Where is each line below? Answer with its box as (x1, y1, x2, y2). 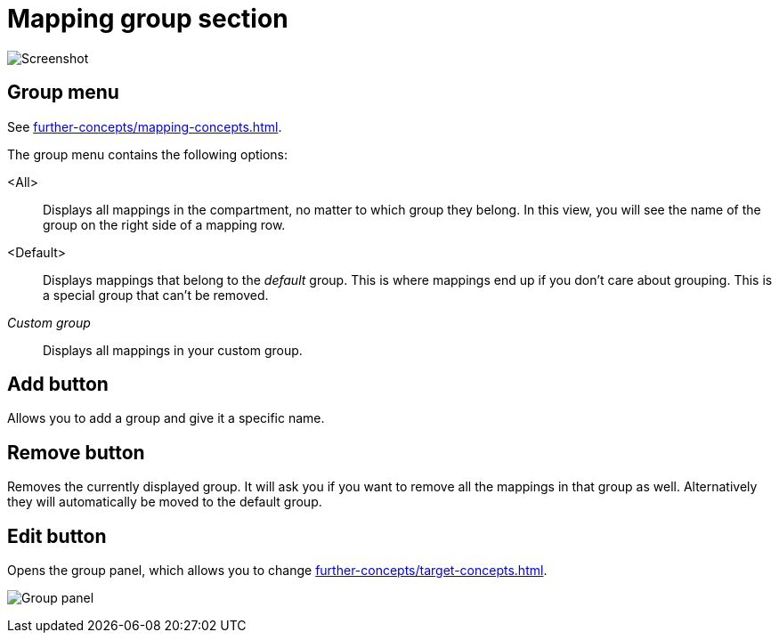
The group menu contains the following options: (7, 146, 288, 162)
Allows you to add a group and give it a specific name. (7, 410, 325, 426)
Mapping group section (7, 4, 288, 34)
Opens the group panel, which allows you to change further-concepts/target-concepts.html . (7, 563, 548, 579)
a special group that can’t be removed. (43, 287, 269, 303)
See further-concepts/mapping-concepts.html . (7, 118, 282, 134)
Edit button (7, 524, 107, 547)
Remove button (7, 441, 145, 464)
